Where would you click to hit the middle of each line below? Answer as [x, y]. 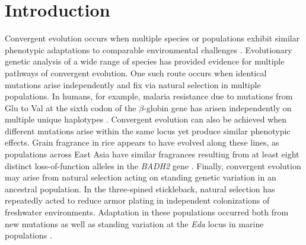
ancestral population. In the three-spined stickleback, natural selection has [140, 188]
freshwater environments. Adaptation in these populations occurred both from [147, 212]
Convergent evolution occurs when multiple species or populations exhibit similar [152, 38]
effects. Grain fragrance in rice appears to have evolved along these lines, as [142, 142]
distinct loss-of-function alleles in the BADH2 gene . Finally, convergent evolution [153, 165]
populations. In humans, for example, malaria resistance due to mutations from [149, 96]
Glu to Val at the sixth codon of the [71, 107]
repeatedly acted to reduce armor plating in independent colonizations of [137, 200]
